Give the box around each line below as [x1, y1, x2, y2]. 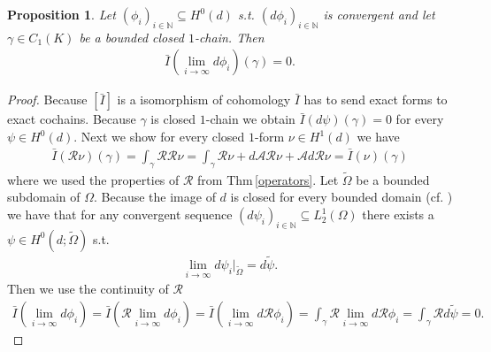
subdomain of [7, 187, 81, 206]
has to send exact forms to [303, 90, 448, 109]
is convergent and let [323, 5, 435, 23]
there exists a [362, 205, 434, 224]
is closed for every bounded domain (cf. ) [230, 187, 453, 206]
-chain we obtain [205, 110, 295, 128]
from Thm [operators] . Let [197, 170, 339, 188]
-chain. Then [194, 27, 265, 46]
